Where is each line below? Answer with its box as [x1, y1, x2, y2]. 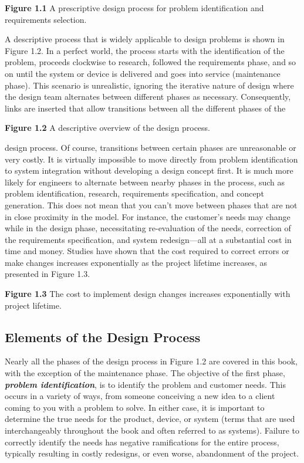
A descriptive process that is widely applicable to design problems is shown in [5, 33, 285, 45]
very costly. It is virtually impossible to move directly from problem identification [5, 153, 298, 165]
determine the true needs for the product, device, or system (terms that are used [5, 413, 295, 425]
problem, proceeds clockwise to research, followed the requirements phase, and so [5, 56, 296, 68]
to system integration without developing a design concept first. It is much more [5, 164, 293, 177]
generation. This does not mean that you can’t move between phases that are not [5, 198, 298, 211]
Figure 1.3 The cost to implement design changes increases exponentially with [5, 288, 291, 300]
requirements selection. [5, 13, 87, 25]
